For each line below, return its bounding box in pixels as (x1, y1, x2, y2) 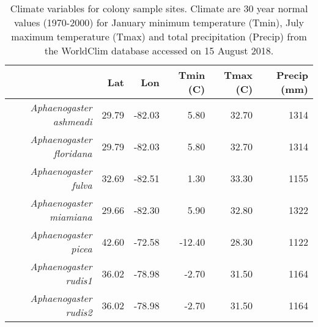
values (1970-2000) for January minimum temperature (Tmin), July (13, 15, 305, 29)
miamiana (50, 210, 92, 224)
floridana (53, 146, 92, 160)
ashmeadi (53, 114, 92, 128)
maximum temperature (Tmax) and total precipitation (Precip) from (11, 29, 307, 43)
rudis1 (65, 273, 92, 287)
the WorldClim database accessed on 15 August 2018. (44, 43, 274, 57)
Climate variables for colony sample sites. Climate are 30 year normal (10, 1, 308, 15)
